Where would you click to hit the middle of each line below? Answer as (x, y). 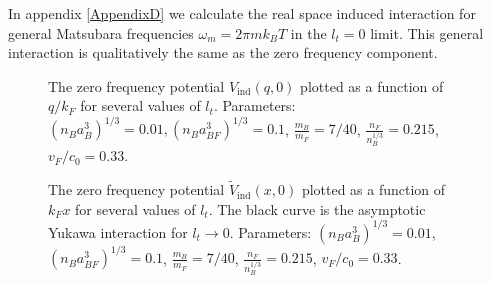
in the (308, 32)
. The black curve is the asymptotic (317, 208)
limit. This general (427, 32)
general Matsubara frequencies (101, 32)
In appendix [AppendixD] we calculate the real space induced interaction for (242, 13)
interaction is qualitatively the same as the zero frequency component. (223, 52)
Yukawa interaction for (118, 231)
